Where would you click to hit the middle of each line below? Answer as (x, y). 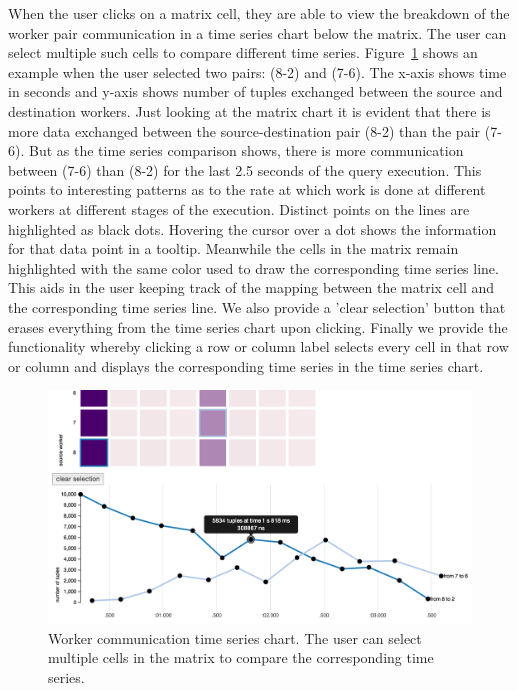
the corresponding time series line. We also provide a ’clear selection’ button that (257, 306)
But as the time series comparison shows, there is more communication (246, 150)
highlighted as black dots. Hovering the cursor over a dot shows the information (252, 228)
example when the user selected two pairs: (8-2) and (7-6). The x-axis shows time (257, 71)
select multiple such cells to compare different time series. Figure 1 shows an (243, 52)
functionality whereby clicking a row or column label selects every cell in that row (258, 346)
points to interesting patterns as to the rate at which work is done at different (247, 189)
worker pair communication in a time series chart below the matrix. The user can (257, 32)
